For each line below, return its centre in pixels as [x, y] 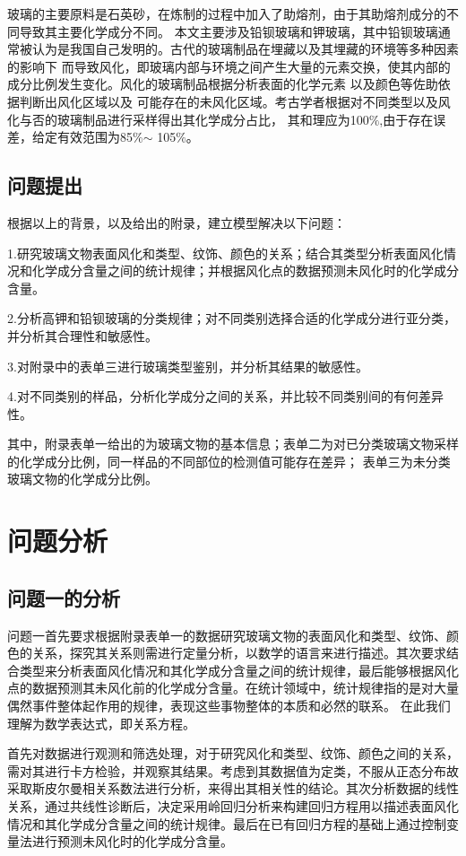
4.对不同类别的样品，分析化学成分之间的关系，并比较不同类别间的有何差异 [225, 396]
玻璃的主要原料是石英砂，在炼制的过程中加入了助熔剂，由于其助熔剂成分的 [227, 13]
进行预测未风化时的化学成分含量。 [132, 841]
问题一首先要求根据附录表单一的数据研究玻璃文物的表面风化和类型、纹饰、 [227, 635]
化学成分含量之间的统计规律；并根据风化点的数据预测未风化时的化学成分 [245, 271]
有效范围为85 [95, 137]
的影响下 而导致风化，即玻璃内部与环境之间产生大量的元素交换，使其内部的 [229, 66]
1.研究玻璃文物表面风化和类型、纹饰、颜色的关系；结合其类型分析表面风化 [225, 253]
